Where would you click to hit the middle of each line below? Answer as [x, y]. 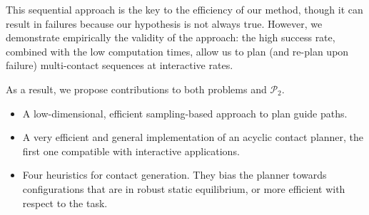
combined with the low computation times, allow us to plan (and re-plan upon [177, 51]
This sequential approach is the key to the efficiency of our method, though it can [184, 9]
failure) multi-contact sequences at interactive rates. [120, 65]
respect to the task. [65, 203]
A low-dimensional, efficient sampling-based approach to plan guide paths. [185, 113]
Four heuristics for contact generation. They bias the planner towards [175, 175]
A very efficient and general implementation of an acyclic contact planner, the [193, 137]
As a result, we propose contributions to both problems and [136, 89]
